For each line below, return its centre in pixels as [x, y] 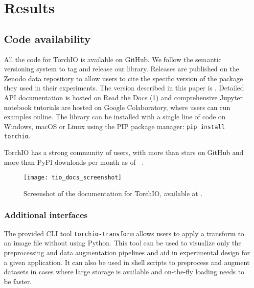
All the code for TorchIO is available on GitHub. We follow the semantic [113, 59]
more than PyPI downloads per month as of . [74, 162]
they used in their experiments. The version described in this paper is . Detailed [124, 88]
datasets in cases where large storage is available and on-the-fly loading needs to [124, 272]
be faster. [18, 281]
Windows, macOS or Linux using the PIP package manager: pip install [115, 126]
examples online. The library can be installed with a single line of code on [115, 117]
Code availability [47, 38]
